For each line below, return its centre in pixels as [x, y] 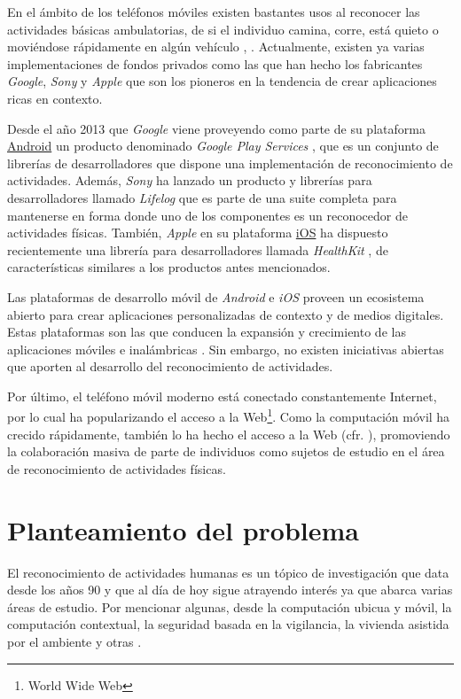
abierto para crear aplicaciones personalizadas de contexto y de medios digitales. [226, 314]
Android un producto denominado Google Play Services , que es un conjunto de [223, 146]
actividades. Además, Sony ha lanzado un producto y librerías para [190, 180]
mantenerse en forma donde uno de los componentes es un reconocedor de [207, 215]
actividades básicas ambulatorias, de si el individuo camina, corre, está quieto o [223, 29]
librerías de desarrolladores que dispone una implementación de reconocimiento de [230, 163]
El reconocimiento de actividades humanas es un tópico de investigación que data [228, 572]
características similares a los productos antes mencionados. [169, 267]
